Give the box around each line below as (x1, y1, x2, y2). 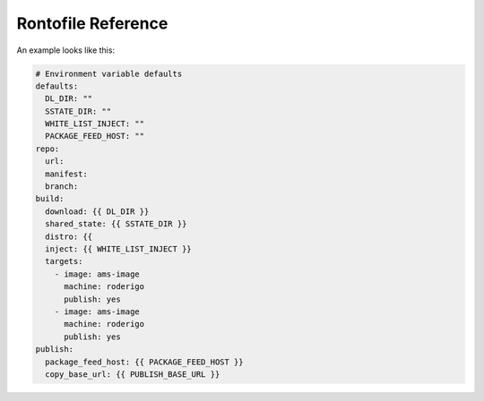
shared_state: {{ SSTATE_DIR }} (45, 219, 187, 229)
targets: (45, 256, 83, 267)
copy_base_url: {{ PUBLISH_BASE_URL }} (45, 369, 220, 380)
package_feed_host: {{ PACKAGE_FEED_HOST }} (45, 356, 244, 367)
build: (35, 193, 65, 204)
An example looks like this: (16, 45, 116, 55)
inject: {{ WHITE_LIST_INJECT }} (45, 244, 192, 254)
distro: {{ (45, 231, 93, 242)
